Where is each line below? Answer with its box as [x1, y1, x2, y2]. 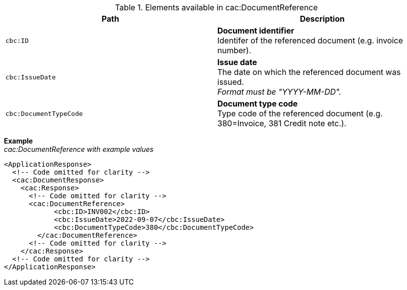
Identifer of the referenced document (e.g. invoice [217, 36, 403, 45]
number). [217, 45, 251, 55]
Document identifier [217, 26, 294, 36]
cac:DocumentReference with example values [4, 145, 154, 153]
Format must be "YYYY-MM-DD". [217, 87, 341, 97]
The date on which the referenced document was [217, 67, 401, 77]
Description [300, 14, 345, 24]
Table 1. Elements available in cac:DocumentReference [115, 2, 318, 12]
